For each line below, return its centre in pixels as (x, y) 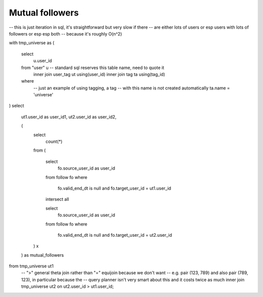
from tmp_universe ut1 (31, 266)
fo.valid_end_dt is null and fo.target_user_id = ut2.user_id (115, 235)
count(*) (54, 141)
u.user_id (43, 61)
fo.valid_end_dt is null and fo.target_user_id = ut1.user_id (114, 188)
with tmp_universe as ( (32, 43)
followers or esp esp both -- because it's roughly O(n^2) (66, 34)
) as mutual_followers (43, 255)
